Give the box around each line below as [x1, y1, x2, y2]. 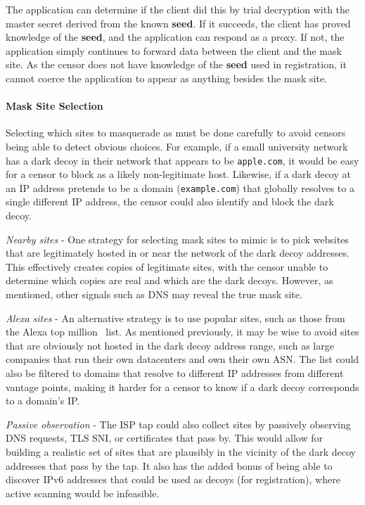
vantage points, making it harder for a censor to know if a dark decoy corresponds [6, 379, 359, 394]
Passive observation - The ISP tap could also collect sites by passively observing [6, 416, 351, 431]
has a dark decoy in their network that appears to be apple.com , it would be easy [6, 153, 359, 167]
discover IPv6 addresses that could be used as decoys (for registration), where [6, 472, 340, 487]
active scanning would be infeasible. [6, 485, 160, 500]
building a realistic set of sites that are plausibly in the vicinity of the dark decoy [6, 444, 356, 459]
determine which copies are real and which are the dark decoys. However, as [6, 273, 333, 288]
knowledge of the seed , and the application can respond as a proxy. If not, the [6, 30, 345, 44]
